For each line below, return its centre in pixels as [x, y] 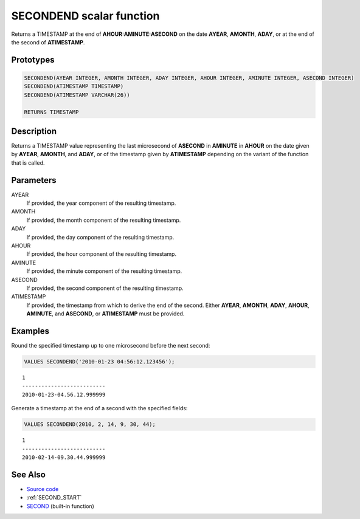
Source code [43, 489]
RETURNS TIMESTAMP [51, 112]
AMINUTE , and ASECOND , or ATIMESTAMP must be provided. [106, 314]
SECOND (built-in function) [60, 506]
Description [34, 131]
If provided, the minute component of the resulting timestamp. [104, 271]
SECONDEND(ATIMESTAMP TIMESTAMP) [74, 86]
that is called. [28, 163]
